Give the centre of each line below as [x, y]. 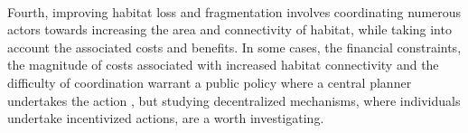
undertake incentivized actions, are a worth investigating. [166, 118]
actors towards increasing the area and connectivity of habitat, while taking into [229, 29]
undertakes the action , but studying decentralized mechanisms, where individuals [234, 100]
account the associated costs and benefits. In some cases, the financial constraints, [234, 47]
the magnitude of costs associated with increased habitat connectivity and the [223, 65]
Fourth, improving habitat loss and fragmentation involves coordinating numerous [234, 11]
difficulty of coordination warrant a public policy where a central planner [210, 82]
